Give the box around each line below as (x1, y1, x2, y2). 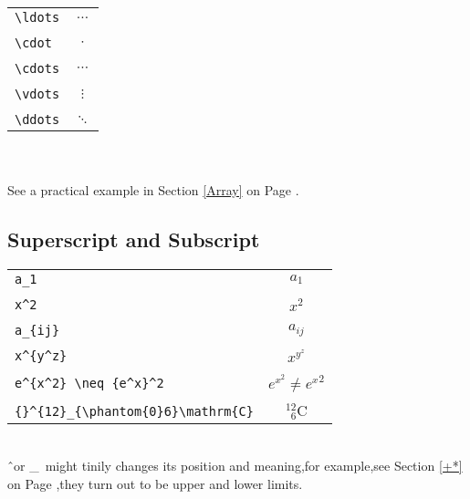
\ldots (15, 10, 60, 25)
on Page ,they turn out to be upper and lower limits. (7, 473, 303, 493)
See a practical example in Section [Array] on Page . (7, 181, 299, 200)
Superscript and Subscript (7, 225, 260, 254)
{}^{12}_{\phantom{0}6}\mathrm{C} (15, 404, 254, 420)
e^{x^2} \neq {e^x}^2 (15, 375, 164, 390)
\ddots (15, 112, 60, 127)
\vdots (15, 87, 60, 101)
